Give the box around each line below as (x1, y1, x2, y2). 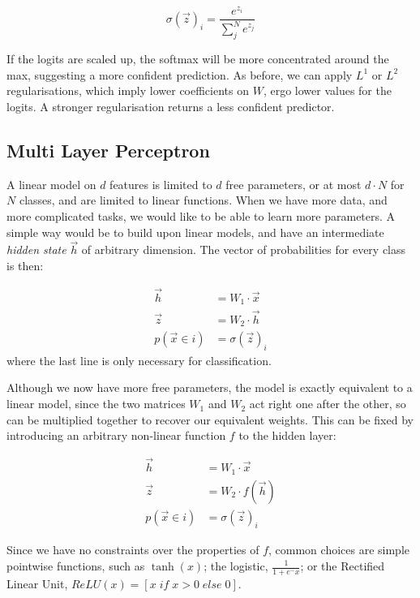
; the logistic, (204, 557, 268, 574)
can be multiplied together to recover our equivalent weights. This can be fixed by (6, 411, 414, 428)
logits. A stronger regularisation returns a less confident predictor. (6, 98, 335, 115)
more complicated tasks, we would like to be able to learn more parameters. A (6, 208, 396, 225)
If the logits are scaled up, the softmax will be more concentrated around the (6, 50, 389, 67)
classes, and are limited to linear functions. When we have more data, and (19, 191, 388, 209)
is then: (6, 257, 44, 274)
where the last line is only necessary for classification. (6, 351, 272, 368)
